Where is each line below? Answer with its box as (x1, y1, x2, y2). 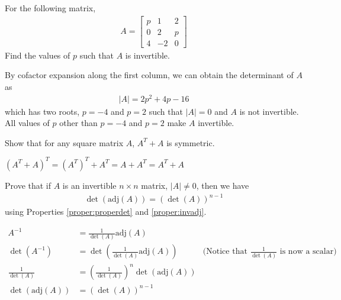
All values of (5, 117, 50, 129)
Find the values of (5, 49, 70, 61)
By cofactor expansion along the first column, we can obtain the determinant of (5, 69, 294, 81)
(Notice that (202, 247, 247, 256)
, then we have (196, 179, 249, 191)
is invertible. (125, 49, 170, 61)
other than (59, 117, 98, 129)
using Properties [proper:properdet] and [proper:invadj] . (5, 205, 207, 218)
